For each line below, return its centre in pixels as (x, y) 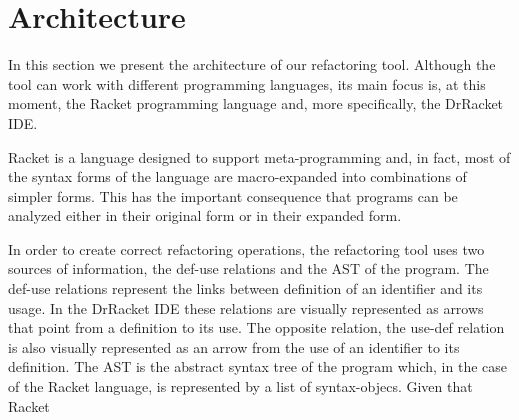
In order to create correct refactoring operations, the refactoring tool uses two (246, 248)
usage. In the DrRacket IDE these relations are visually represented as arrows (246, 307)
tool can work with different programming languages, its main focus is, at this (247, 83)
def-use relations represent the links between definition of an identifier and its (245, 288)
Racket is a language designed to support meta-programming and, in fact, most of (259, 156)
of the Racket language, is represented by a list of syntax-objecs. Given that (240, 386)
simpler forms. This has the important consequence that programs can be (233, 195)
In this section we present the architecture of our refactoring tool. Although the (252, 64)
